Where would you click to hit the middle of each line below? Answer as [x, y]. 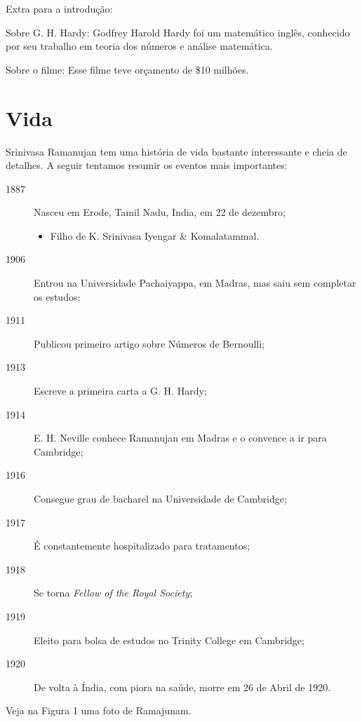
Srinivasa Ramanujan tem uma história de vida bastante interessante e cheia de [176, 151]
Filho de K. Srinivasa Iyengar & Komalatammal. [155, 235]
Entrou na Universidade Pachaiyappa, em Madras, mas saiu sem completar [195, 283]
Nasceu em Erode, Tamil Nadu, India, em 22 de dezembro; [160, 212]
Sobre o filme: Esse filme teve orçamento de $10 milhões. [127, 69]
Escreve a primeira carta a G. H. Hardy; [120, 391]
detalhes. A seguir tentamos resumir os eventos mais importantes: [147, 165]
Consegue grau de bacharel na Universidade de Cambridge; [160, 498]
